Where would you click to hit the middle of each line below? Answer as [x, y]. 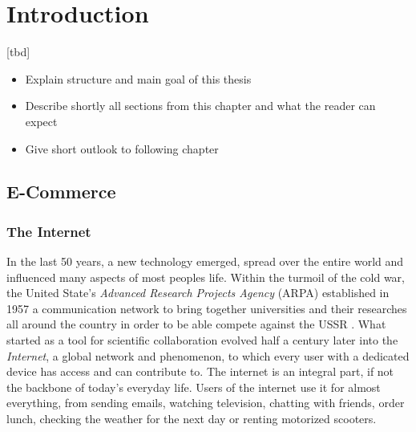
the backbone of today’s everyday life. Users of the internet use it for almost [194, 387]
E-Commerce [61, 192]
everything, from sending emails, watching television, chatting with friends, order [206, 403]
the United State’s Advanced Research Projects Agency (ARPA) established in [198, 293]
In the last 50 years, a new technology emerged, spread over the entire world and [205, 261]
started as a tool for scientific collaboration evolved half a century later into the [202, 340]
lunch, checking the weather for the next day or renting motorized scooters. [192, 419]
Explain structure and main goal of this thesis [138, 78]
